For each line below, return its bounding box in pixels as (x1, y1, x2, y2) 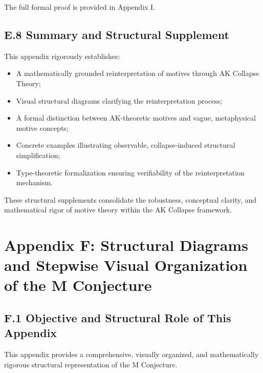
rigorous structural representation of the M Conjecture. (4, 359, 178, 369)
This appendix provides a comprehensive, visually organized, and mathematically (4, 349, 259, 360)
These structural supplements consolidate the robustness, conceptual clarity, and (4, 194, 257, 205)
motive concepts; (16, 122, 69, 133)
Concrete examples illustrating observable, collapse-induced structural (16, 140, 235, 150)
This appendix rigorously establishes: (4, 50, 120, 61)
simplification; (16, 149, 60, 160)
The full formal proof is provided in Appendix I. (4, 2, 156, 12)
